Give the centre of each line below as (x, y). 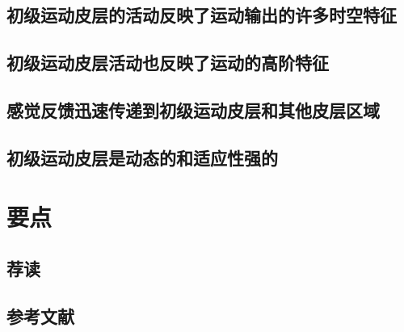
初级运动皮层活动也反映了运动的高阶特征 (168, 63)
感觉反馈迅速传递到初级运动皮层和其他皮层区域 (193, 109)
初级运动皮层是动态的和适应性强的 (142, 157)
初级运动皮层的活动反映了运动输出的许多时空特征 (202, 15)
